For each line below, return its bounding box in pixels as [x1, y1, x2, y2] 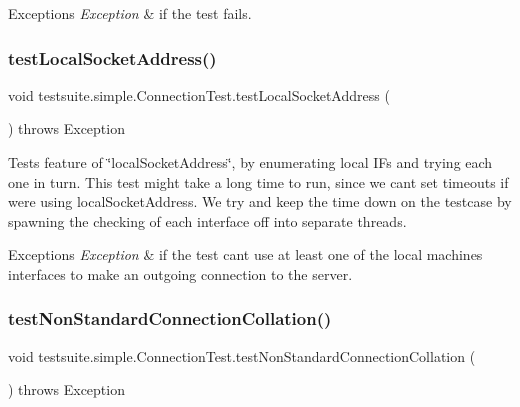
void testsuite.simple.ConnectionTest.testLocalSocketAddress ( [8, 84, 390, 105]
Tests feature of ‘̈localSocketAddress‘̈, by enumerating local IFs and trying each [8, 152, 493, 172]
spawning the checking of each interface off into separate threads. [8, 210, 407, 231]
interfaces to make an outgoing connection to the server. [8, 263, 353, 284]
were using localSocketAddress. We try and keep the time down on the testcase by [8, 191, 512, 212]
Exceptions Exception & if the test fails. [8, 3, 252, 23]
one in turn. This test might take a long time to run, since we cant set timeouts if [8, 171, 509, 192]
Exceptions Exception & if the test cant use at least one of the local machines [8, 244, 483, 265]
